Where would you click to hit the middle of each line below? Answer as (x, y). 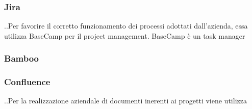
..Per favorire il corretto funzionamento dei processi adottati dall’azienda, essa (126, 26)
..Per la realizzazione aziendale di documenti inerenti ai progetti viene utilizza (125, 101)
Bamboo (21, 58)
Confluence (27, 82)
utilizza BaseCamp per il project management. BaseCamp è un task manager (125, 35)
